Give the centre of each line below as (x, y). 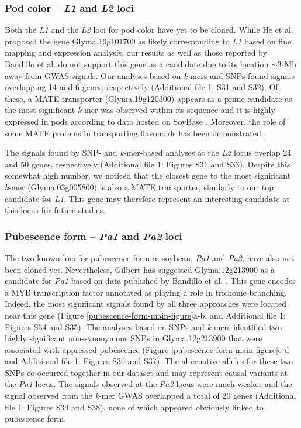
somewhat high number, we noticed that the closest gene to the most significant (148, 175)
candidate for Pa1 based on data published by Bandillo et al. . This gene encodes (150, 281)
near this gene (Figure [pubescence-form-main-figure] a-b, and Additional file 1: (145, 315)
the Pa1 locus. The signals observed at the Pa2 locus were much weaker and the (148, 384)
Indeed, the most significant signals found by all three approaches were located (146, 304)
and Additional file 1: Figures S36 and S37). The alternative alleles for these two (149, 361)
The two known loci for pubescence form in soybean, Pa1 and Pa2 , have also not (150, 257)
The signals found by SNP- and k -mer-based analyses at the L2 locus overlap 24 (148, 153)
